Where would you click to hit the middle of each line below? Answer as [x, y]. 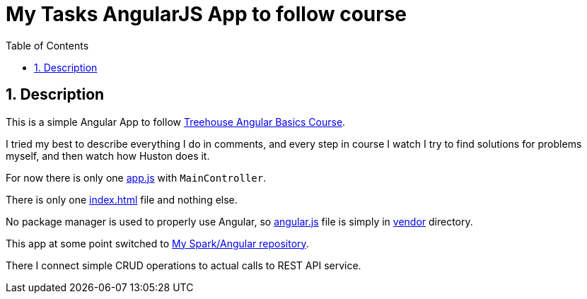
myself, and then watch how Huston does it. [108, 156]
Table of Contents [47, 45]
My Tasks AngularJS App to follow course [207, 14]
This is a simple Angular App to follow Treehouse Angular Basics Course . [176, 122]
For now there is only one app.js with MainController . [136, 177]
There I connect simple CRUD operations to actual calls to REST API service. [184, 265]
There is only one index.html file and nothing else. [122, 199]
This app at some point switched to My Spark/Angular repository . [157, 243]
